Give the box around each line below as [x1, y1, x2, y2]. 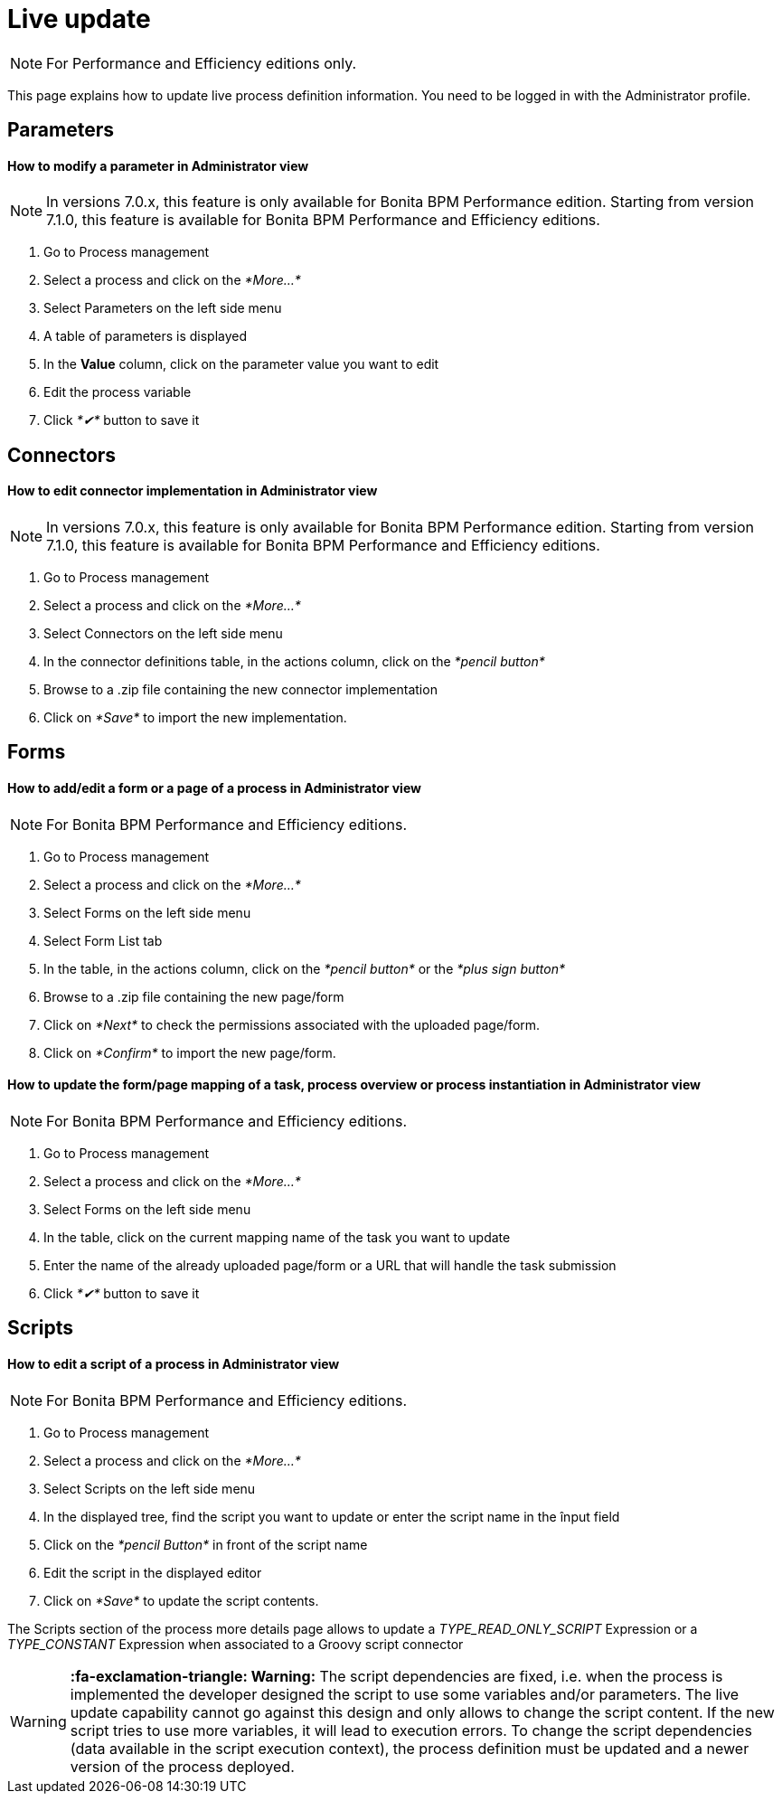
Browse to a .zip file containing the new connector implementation [43, 682, 438, 698]
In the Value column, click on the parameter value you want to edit [43, 356, 439, 372]
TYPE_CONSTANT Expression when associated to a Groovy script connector [7, 1636, 464, 1652]
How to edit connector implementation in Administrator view [7, 483, 378, 499]
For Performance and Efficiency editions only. [46, 53, 357, 72]
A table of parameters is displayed [43, 328, 248, 344]
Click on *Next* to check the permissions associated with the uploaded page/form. [43, 1016, 541, 1033]
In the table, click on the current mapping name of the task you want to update [43, 1229, 511, 1245]
